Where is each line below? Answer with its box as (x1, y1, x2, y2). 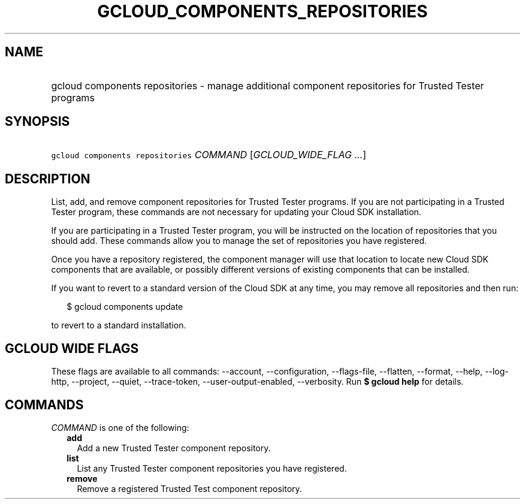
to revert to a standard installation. (51, 320, 186, 331)
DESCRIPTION (5, 171, 90, 186)
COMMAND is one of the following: (51, 422, 189, 433)
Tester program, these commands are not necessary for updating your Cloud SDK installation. (51, 207, 421, 218)
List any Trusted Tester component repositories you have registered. (77, 463, 347, 473)
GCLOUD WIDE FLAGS (5, 340, 139, 356)
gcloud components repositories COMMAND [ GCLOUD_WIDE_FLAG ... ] (51, 149, 367, 161)
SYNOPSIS (5, 114, 70, 129)
